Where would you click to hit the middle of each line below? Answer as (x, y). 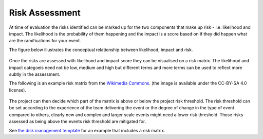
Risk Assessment (45, 13)
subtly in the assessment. (35, 74)
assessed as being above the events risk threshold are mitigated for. (77, 122)
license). (18, 90)
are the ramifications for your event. (45, 41)
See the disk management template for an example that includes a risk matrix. (87, 130)
